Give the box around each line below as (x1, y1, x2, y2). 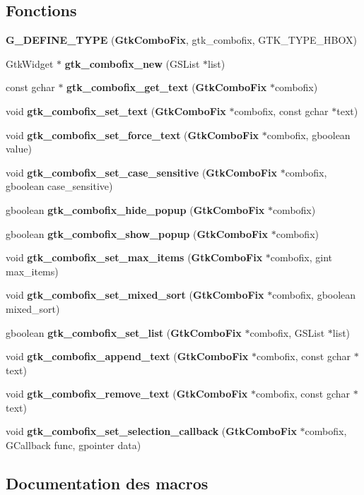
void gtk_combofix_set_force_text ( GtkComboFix (6, 127, 259, 142)
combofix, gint (270, 250, 332, 265)
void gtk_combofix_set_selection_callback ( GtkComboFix (6, 424, 297, 439)
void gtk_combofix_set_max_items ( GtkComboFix (6, 250, 263, 265)
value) (6, 141, 32, 156)
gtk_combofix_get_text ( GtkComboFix (66, 80, 267, 95)
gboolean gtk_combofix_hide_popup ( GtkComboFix (6, 202, 265, 217)
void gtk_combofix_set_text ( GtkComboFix (6, 103, 226, 118)
